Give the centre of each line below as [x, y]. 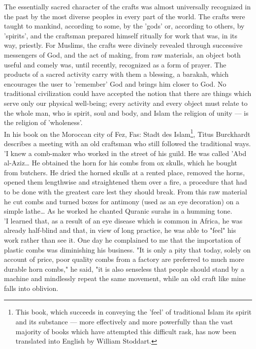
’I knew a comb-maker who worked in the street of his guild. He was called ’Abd [125, 153]
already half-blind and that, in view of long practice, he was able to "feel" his [120, 230]
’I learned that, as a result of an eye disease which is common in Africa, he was [123, 220]
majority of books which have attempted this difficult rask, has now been [126, 331]
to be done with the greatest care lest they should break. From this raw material [126, 191]
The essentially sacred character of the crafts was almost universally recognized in [128, 6]
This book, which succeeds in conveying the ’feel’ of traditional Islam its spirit [134, 312]
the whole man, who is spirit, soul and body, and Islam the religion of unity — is [126, 112]
